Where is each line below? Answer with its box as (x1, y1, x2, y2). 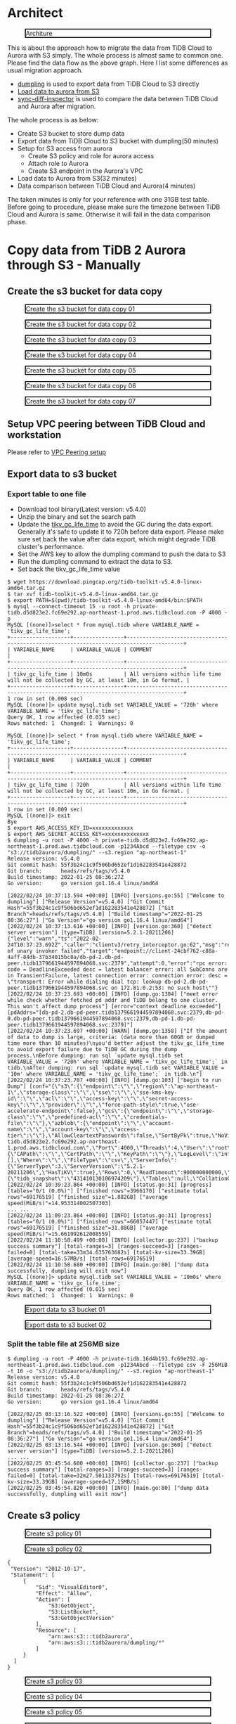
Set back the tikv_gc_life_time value (17, 565, 121, 574)
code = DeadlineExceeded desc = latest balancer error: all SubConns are (7, 966, 228, 973)
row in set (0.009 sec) (13, 806, 83, 813)
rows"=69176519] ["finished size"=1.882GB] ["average (7, 1194, 169, 1201)
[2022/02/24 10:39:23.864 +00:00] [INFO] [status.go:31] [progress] (7, 1181, 212, 1189)
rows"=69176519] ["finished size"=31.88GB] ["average (7, 1225, 169, 1232)
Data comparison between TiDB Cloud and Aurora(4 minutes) (17, 181, 196, 190)
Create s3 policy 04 (25, 1692, 83, 1701)
